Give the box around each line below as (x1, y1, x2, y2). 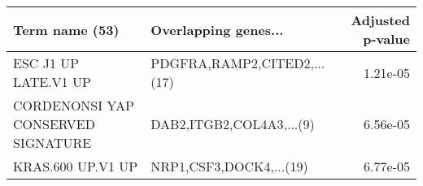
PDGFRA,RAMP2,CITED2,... (150, 54, 325, 72)
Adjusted (351, 11, 410, 29)
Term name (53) (13, 19, 120, 39)
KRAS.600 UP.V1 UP (13, 157, 138, 175)
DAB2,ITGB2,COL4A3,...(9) (150, 115, 315, 133)
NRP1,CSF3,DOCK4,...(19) (150, 157, 308, 175)
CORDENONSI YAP (13, 96, 134, 115)
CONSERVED (13, 115, 95, 133)
